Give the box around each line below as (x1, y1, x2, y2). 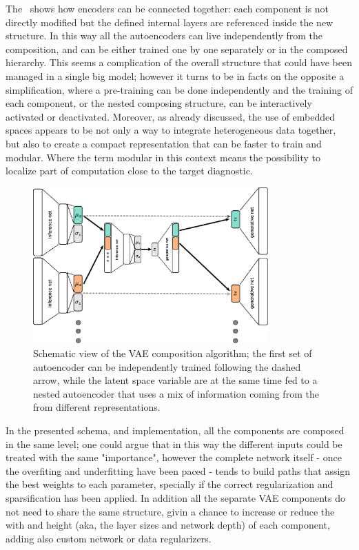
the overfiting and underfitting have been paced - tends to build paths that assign (6, 463, 351, 478)
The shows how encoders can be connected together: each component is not (6, 1, 329, 15)
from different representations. (33, 400, 161, 414)
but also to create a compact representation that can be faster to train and (6, 136, 322, 150)
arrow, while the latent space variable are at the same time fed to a (33, 373, 318, 387)
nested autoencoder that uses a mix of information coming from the (33, 386, 319, 400)
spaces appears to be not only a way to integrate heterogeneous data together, (6, 123, 336, 137)
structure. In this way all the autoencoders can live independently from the (6, 28, 323, 43)
